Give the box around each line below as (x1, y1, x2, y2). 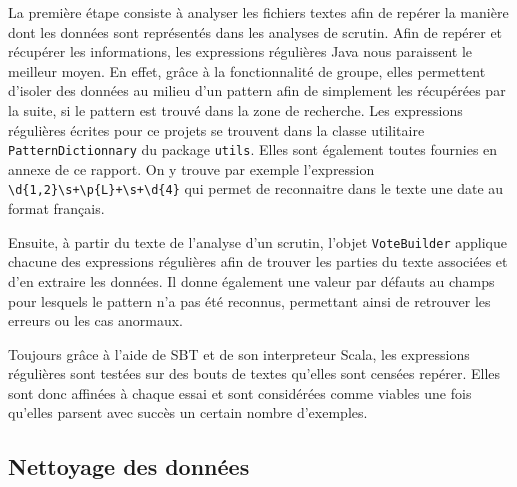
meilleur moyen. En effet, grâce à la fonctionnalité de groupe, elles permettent (8, 60, 486, 81)
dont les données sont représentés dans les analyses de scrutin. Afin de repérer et (8, 21, 503, 42)
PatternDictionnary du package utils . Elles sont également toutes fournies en (8, 139, 498, 160)
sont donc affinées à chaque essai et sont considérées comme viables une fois (8, 382, 472, 403)
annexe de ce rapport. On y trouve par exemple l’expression (8, 158, 375, 179)
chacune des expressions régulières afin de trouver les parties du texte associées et (8, 251, 508, 272)
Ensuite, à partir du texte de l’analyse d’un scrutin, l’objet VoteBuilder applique (8, 231, 507, 252)
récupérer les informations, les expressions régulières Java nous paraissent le (8, 41, 473, 62)
